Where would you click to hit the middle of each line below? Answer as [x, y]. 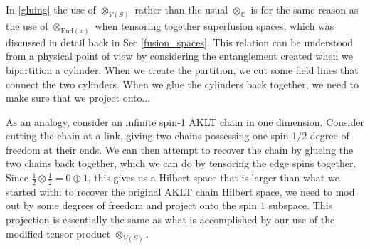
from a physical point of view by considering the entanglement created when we [179, 56]
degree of [329, 136]
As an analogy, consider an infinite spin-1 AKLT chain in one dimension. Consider [185, 121]
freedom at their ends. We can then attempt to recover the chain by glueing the [180, 149]
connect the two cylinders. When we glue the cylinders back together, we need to [183, 84]
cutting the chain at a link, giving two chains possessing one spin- [149, 136]
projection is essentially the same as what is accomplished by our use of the [170, 219]
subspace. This [301, 205]
